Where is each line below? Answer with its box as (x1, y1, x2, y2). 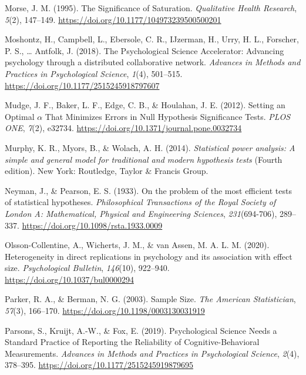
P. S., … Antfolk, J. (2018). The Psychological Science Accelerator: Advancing (5, 44, 284, 56)
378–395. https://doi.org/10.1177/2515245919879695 (5, 359, 193, 371)
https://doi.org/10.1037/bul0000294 (5, 273, 134, 285)
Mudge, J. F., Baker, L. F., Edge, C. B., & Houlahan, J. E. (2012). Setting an (5, 99, 285, 111)
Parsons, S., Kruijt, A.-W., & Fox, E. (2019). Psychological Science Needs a (5, 324, 277, 336)
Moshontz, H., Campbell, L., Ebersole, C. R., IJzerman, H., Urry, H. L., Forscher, (5, 33, 299, 45)
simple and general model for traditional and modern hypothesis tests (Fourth (5, 153, 283, 165)
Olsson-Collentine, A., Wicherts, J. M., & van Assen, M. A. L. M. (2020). (5, 239, 270, 251)
